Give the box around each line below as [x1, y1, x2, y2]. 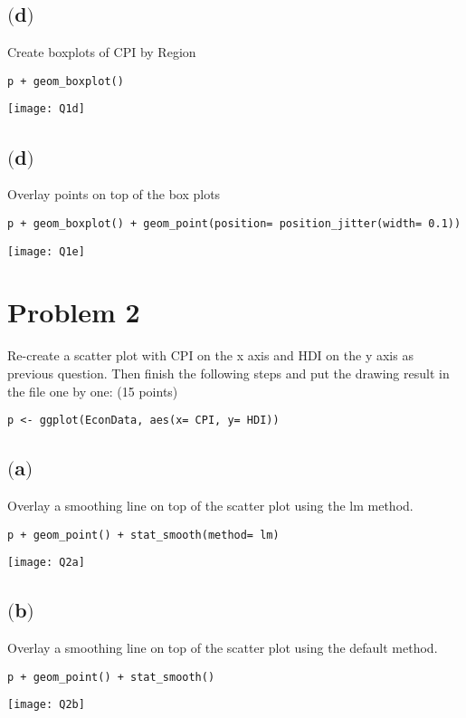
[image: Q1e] [7, 244, 85, 258]
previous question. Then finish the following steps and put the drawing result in [7, 363, 450, 382]
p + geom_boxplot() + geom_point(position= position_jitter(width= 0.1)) [7, 216, 461, 230]
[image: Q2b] [7, 698, 85, 712]
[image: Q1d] [7, 102, 85, 116]
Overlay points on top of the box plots [7, 185, 221, 204]
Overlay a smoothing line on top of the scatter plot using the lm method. [7, 495, 414, 514]
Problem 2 [7, 293, 140, 330]
